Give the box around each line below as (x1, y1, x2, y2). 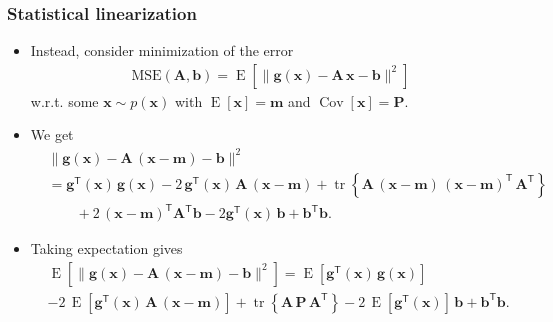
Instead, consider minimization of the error (30, 40, 294, 61)
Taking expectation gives (30, 238, 183, 259)
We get (30, 124, 74, 145)
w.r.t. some (30, 90, 99, 111)
